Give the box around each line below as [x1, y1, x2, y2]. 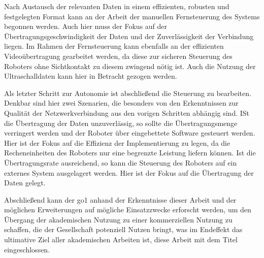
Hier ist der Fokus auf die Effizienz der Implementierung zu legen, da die [4, 137, 230, 148]
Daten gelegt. [4, 177, 46, 188]
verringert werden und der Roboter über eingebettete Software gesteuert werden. [4, 127, 255, 138]
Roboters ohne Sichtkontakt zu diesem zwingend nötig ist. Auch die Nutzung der [4, 60, 256, 71]
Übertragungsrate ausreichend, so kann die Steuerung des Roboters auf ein [4, 157, 237, 168]
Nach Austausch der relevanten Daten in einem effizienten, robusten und [4, 1, 229, 11]
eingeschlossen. [4, 244, 50, 254]
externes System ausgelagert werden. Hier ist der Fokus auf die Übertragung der [4, 167, 254, 178]
